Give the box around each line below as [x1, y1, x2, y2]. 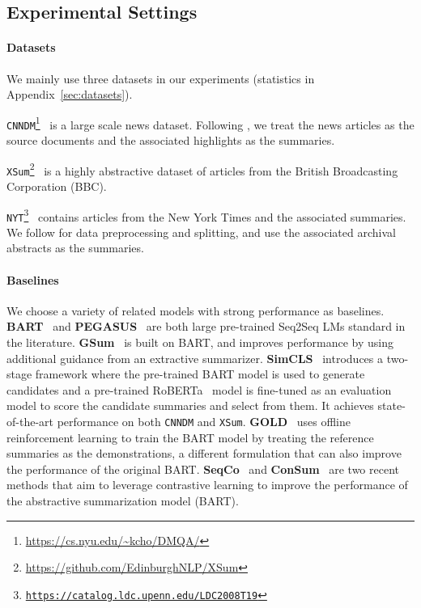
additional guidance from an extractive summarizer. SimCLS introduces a [6, 349, 384, 366]
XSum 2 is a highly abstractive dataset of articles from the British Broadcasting [6, 159, 398, 179]
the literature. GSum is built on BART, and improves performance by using [6, 334, 394, 351]
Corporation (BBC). [6, 177, 107, 194]
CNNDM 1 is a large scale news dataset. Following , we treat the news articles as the [6, 113, 415, 133]
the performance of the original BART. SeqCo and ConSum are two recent [6, 460, 399, 477]
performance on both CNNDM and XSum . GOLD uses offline [57, 413, 351, 430]
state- [377, 397, 406, 414]
